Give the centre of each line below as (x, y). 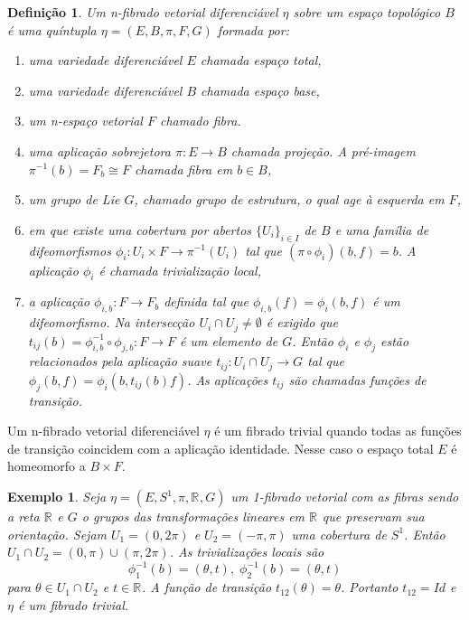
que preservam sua (373, 517)
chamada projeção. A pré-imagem (323, 150)
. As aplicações (228, 379)
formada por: (253, 29)
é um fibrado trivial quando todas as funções (338, 431)
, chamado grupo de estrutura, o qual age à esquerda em (289, 199)
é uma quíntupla (52, 29)
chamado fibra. (200, 121)
